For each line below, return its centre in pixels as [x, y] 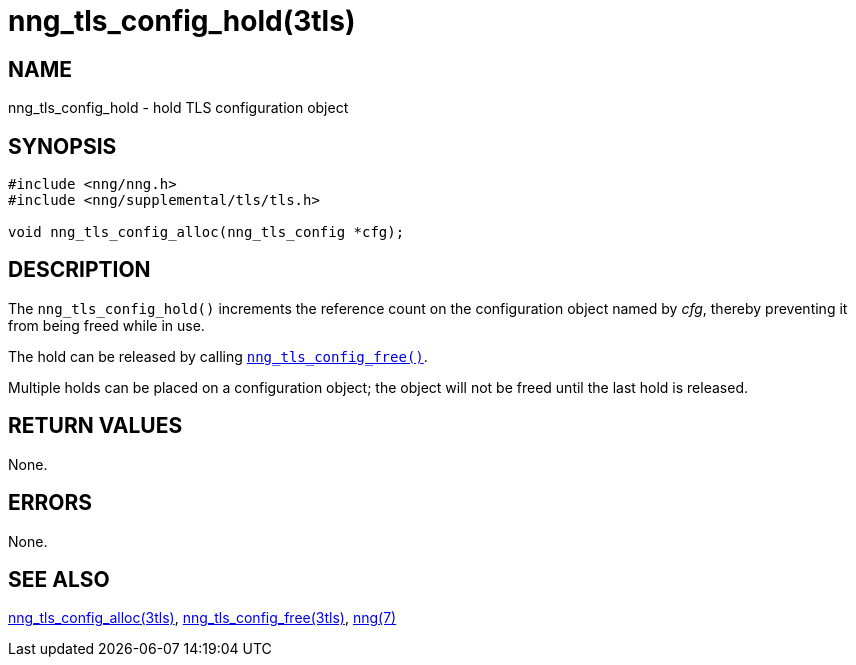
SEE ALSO [59, 579]
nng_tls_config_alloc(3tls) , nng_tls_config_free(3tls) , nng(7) [202, 618]
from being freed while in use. [106, 325]
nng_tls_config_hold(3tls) [182, 21]
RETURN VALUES [95, 426]
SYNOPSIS [62, 146]
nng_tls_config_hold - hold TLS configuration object [178, 108]
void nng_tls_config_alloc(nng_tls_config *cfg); [206, 232]
